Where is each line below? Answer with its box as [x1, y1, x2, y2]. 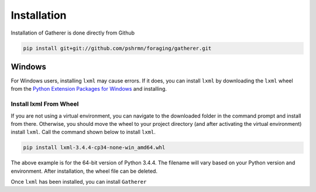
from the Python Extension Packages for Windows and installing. [11, 85, 167, 92]
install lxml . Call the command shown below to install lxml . [11, 129, 156, 136]
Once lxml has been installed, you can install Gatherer [11, 179, 147, 186]
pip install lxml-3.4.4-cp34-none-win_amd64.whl [23, 144, 166, 151]
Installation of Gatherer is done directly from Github [11, 29, 135, 36]
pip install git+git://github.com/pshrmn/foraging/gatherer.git [23, 44, 212, 52]
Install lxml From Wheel [11, 100, 79, 108]
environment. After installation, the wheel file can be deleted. [11, 167, 158, 174]
